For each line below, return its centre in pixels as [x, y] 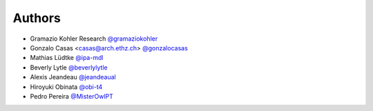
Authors [37, 18]
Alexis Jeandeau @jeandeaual [73, 77]
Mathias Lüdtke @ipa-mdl [67, 58]
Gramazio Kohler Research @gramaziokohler [94, 39]
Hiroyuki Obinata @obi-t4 [66, 87]
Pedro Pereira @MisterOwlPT [72, 96]
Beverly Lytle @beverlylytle [69, 67]
